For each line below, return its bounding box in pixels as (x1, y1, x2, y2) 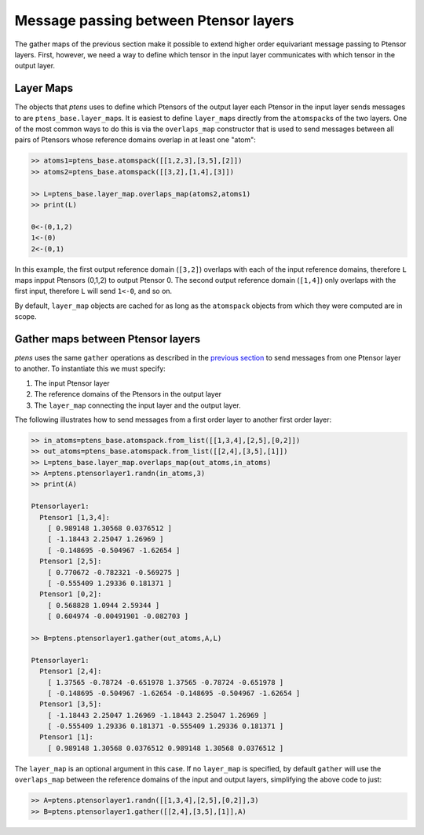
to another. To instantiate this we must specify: (14, 364, 166, 373)
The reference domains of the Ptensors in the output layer (34, 390, 222, 399)
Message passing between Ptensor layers (14, 12, 294, 29)
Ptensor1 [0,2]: (39, 590, 102, 599)
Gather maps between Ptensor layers (14, 332, 201, 346)
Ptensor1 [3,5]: (39, 700, 102, 709)
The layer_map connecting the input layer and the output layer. (34, 401, 241, 410)
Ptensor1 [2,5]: (39, 557, 102, 566)
